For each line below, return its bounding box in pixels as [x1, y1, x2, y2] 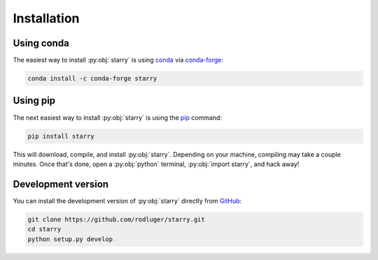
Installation [13, 11, 80, 26]
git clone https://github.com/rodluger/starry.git [27, 215, 206, 224]
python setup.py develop [27, 235, 113, 243]
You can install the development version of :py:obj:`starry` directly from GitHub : [13, 196, 242, 205]
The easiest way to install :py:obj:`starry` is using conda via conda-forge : [13, 56, 223, 64]
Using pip [13, 95, 56, 107]
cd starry [27, 225, 62, 233]
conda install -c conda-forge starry [27, 74, 157, 83]
